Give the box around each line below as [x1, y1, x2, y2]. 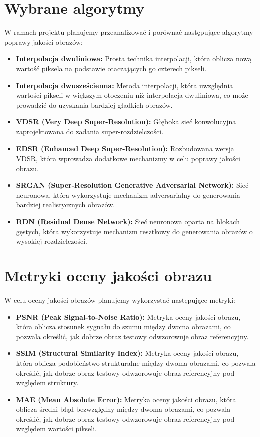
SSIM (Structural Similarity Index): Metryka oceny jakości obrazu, [16, 348, 239, 358]
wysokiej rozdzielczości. [16, 236, 87, 246]
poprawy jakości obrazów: [4, 36, 83, 47]
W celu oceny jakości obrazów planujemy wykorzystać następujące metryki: [4, 294, 235, 305]
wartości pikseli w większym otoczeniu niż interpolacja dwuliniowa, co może [16, 90, 248, 100]
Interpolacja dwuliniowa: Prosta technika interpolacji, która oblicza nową [16, 53, 252, 64]
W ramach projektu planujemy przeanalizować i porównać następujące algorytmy [4, 27, 253, 37]
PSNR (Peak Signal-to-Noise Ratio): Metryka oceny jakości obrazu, [16, 311, 241, 322]
